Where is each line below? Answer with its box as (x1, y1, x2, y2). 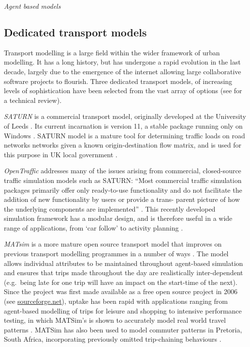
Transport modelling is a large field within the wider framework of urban (4, 47, 220, 57)
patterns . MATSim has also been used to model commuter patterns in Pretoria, (4, 324, 242, 334)
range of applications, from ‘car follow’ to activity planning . (4, 222, 183, 232)
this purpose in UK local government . (4, 149, 118, 159)
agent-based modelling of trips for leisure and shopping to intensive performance (4, 305, 242, 315)
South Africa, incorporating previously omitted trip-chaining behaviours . (4, 334, 221, 344)
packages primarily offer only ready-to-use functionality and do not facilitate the (4, 184, 242, 195)
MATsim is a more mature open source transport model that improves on (4, 239, 222, 249)
